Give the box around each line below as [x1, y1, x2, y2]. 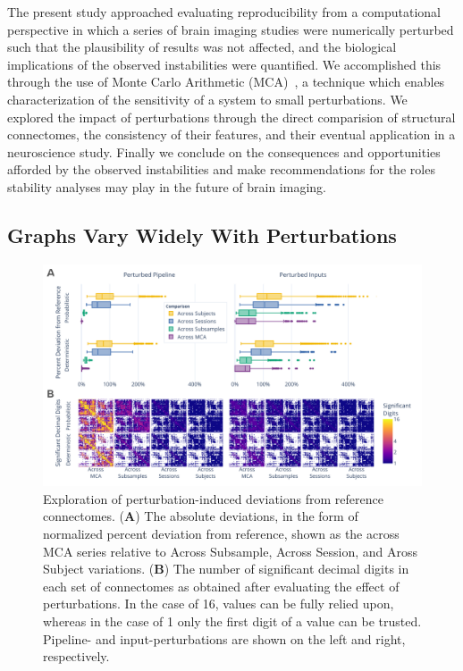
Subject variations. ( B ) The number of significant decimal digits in [43, 559, 409, 578]
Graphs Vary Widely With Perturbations [7, 221, 397, 248]
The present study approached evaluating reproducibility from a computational [7, 3, 441, 21]
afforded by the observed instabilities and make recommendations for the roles [7, 160, 435, 179]
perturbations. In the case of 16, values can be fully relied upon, [43, 594, 394, 613]
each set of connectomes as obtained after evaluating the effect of [43, 576, 400, 595]
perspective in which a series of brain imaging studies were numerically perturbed [7, 20, 454, 38]
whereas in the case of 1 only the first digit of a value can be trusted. [43, 611, 422, 630]
